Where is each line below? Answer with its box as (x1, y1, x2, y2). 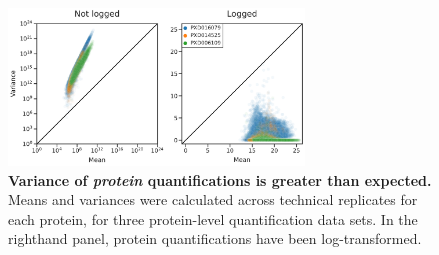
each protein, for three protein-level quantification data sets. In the (8, 208, 418, 229)
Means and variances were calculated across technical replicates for (8, 189, 418, 210)
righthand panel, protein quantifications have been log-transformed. (8, 228, 422, 249)
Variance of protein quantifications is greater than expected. (8, 169, 432, 190)
